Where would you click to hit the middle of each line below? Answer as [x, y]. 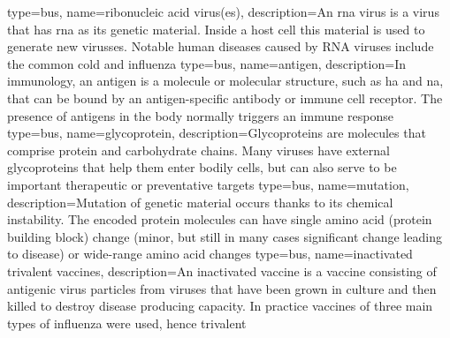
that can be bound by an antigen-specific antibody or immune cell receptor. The [225, 98]
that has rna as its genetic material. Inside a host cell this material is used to [216, 29]
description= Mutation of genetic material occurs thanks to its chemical [200, 202]
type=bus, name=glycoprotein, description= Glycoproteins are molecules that [217, 133]
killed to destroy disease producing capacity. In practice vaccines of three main [220, 306]
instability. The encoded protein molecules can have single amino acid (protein [220, 219]
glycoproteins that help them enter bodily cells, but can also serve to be [202, 167]
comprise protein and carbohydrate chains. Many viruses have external [199, 150]
